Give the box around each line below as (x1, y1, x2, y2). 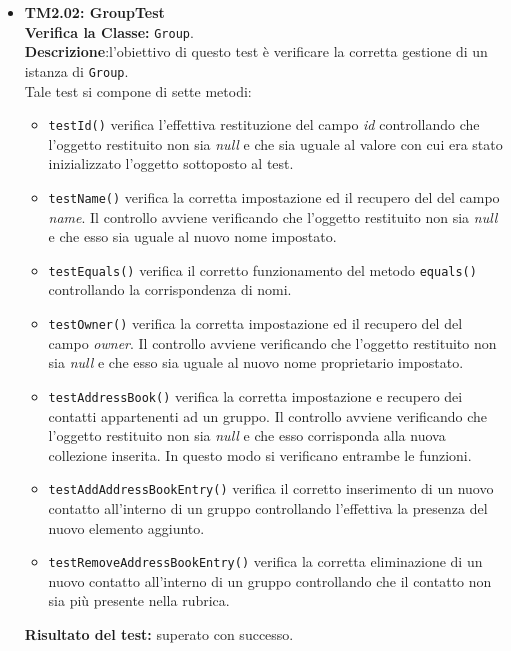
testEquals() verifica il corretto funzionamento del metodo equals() (48, 259, 477, 280)
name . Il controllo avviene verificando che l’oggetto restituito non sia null (48, 206, 498, 227)
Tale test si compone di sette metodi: (24, 80, 252, 101)
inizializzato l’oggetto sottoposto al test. (48, 153, 294, 174)
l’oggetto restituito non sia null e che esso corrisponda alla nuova (48, 425, 446, 446)
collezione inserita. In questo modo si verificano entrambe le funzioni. (48, 444, 472, 465)
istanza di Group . (24, 60, 129, 81)
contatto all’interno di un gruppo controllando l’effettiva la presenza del (48, 497, 488, 518)
